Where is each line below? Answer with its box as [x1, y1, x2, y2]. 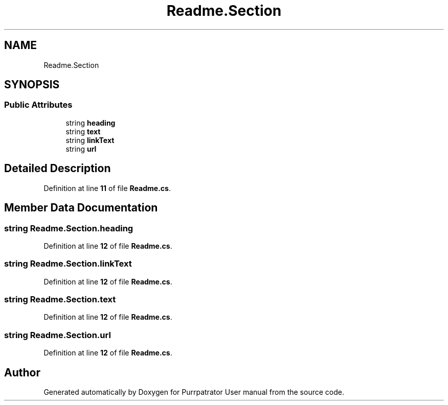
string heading [65, 118, 116, 127]
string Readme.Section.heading [4, 223, 133, 233]
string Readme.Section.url [4, 329, 111, 340]
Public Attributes [4, 100, 73, 110]
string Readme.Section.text [4, 294, 116, 304]
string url [65, 144, 97, 153]
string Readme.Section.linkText [4, 258, 132, 269]
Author [4, 366, 40, 379]
